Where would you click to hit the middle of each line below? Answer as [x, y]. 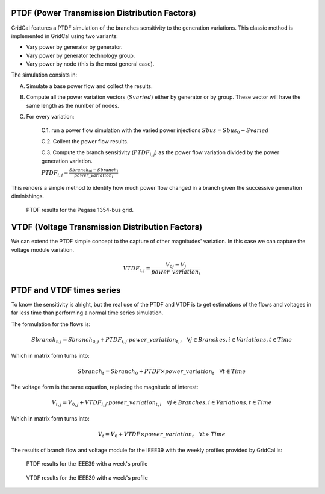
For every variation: [50, 117]
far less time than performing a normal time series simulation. [87, 313]
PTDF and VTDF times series [66, 290]
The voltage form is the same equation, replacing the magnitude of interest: [105, 387]
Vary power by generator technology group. [81, 55]
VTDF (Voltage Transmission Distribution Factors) [107, 227]
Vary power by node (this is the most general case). [90, 64]
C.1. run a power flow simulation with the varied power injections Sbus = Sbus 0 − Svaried [155, 131]
